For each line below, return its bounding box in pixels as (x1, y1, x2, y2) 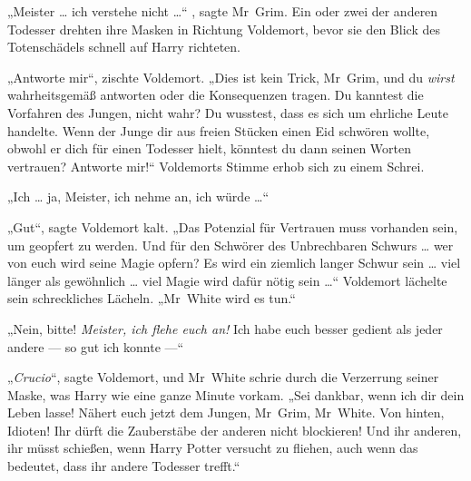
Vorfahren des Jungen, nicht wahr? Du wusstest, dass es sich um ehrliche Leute (7, 103, 448, 122)
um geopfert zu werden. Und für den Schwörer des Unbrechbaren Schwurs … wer (7, 235, 454, 254)
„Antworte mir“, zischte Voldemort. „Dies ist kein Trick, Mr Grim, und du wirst (7, 67, 455, 86)
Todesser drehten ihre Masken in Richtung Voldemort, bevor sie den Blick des (7, 19, 440, 38)
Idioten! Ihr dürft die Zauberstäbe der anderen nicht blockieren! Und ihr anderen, (7, 420, 462, 439)
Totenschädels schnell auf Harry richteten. (7, 37, 241, 56)
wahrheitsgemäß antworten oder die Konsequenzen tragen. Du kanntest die (7, 85, 424, 104)
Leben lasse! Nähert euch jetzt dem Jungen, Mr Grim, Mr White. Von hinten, (7, 403, 445, 422)
